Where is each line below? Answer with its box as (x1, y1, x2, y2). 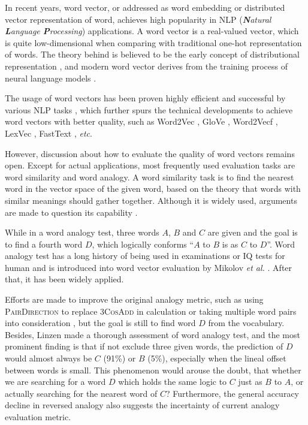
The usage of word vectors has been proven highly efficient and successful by (5, 92, 286, 104)
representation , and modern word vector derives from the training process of (5, 59, 288, 72)
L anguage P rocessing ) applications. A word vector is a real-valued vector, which (5, 25, 299, 37)
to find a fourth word (5, 237, 83, 250)
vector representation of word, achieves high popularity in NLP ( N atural (5, 13, 271, 25)
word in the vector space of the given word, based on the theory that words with (5, 182, 301, 195)
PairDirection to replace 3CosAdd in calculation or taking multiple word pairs (5, 305, 297, 317)
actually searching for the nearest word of (5, 387, 158, 399)
